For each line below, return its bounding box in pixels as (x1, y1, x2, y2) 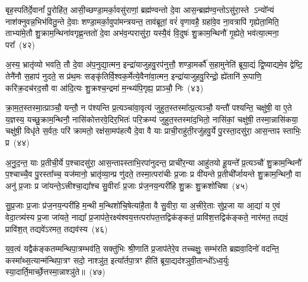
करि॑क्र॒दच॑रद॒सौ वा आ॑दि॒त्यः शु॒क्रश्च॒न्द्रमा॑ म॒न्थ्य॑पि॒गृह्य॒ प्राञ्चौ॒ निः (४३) (5, 81, 204, 94)
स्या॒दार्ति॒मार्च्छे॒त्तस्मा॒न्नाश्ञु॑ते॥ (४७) (5, 265, 105, 278)
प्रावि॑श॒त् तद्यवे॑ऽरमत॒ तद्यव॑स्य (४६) (5, 222, 108, 235)
